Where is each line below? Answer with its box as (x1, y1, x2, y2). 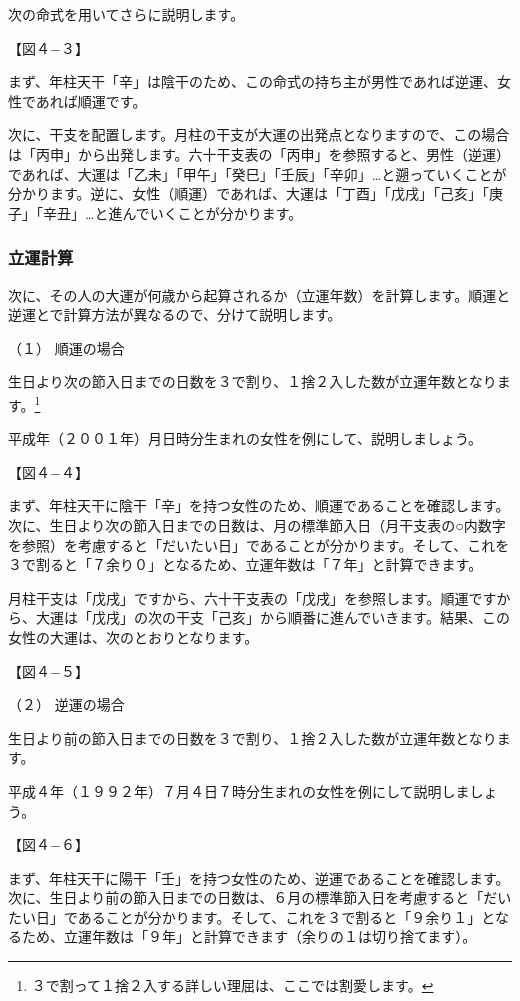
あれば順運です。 (35, 90, 147, 111)
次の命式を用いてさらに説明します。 (8, 4, 245, 24)
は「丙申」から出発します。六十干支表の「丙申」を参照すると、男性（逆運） (8, 143, 511, 164)
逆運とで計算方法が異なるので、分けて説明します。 (8, 304, 342, 325)
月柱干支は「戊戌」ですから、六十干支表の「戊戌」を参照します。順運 (8, 587, 469, 608)
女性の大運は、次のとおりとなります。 (8, 626, 259, 647)
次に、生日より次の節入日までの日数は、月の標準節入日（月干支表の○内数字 (8, 514, 506, 535)
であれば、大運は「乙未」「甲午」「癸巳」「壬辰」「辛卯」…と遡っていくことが (8, 163, 507, 184)
